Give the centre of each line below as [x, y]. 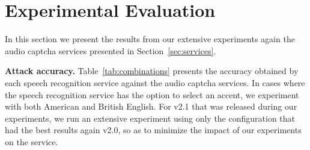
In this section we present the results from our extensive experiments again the [150, 39]
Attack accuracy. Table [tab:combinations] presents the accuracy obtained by [152, 71]
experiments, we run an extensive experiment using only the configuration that [150, 118]
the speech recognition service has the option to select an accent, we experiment [152, 94]
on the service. [32, 141]
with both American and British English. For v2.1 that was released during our [151, 106]
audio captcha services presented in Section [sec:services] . [111, 50]
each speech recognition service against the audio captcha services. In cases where [155, 82]
